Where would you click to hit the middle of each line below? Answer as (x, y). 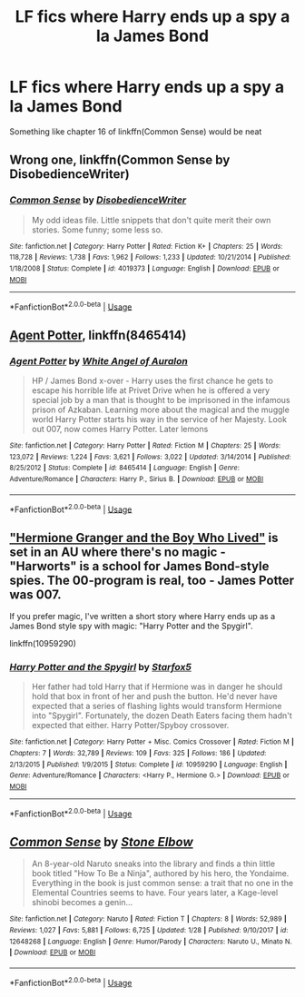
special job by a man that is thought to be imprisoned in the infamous (161, 400)
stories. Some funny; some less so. (97, 230)
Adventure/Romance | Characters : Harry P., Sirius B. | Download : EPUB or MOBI (137, 479)
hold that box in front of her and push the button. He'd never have (155, 696)
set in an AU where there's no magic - (118, 552)
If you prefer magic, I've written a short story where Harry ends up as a (143, 617)
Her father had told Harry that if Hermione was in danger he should (157, 686)
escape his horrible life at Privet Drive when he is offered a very (151, 390)
